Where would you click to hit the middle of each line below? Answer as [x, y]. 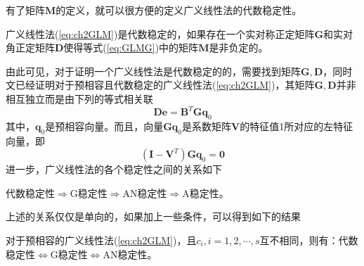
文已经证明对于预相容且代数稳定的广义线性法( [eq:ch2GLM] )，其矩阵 [160, 85]
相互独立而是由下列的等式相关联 [79, 98]
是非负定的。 [239, 47]
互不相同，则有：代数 [309, 240]
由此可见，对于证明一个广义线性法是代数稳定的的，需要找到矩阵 [153, 71]
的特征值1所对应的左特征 [297, 126]
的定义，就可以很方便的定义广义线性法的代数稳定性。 [179, 10]
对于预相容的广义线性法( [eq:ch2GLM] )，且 [101, 240]
